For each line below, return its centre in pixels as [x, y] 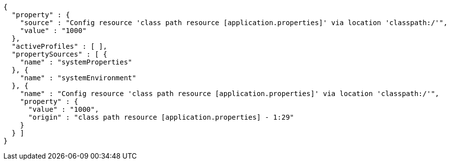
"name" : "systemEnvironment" [78, 78]
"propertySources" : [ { [59, 54]
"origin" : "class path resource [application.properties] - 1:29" [161, 117]
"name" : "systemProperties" [76, 62]
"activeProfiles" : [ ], [59, 46]
